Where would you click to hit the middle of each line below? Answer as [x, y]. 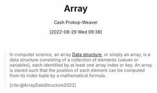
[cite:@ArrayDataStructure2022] [43, 85]
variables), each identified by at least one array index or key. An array [81, 65]
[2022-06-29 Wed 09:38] [76, 32]
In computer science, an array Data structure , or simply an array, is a [80, 54]
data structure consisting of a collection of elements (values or [74, 59]
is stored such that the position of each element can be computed [77, 70]
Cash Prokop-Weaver [76, 22]
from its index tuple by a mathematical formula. [58, 75]
